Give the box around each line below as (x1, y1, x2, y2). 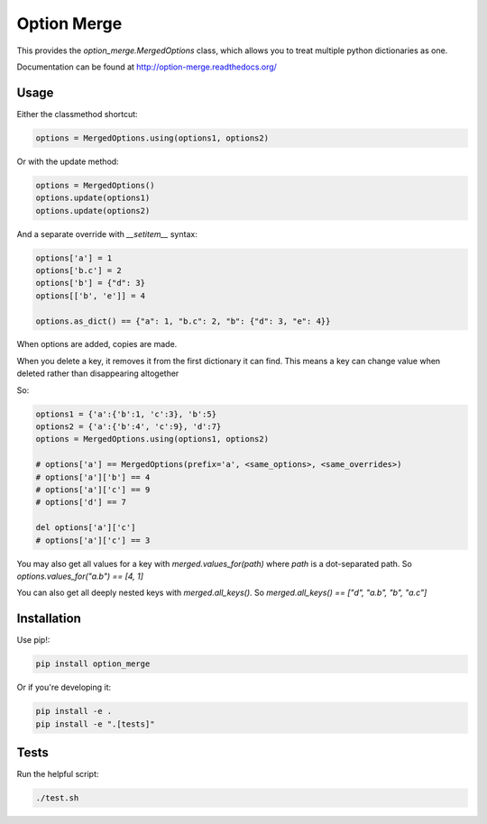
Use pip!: (16, 635, 51, 645)
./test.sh (35, 793, 79, 803)
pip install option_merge (35, 659, 151, 669)
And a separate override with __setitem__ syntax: (16, 228, 198, 239)
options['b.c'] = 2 (35, 265, 122, 275)
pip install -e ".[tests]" (35, 719, 155, 729)
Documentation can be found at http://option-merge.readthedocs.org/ (16, 61, 277, 72)
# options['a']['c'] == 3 (35, 535, 151, 545)
